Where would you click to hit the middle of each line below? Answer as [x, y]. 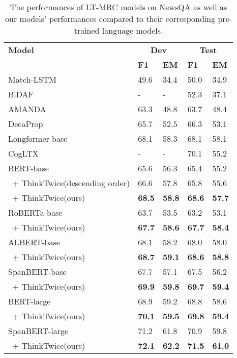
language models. [132, 30]
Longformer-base [38, 138]
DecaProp [26, 124]
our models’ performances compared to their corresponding [110, 19]
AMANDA [27, 109]
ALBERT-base [34, 242]
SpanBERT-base [37, 272]
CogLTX [23, 153]
